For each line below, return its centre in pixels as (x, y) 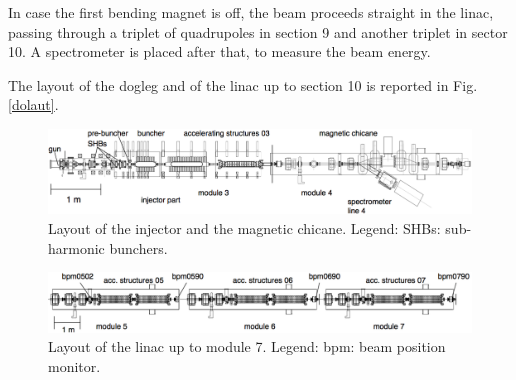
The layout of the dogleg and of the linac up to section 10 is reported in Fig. (243, 84)
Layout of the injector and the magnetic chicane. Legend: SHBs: (244, 227)
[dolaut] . (33, 104)
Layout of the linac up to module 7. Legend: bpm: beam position (247, 346)
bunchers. (138, 247)
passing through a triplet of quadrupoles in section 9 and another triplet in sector (258, 31)
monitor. (74, 365)
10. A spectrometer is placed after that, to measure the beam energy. (219, 51)
